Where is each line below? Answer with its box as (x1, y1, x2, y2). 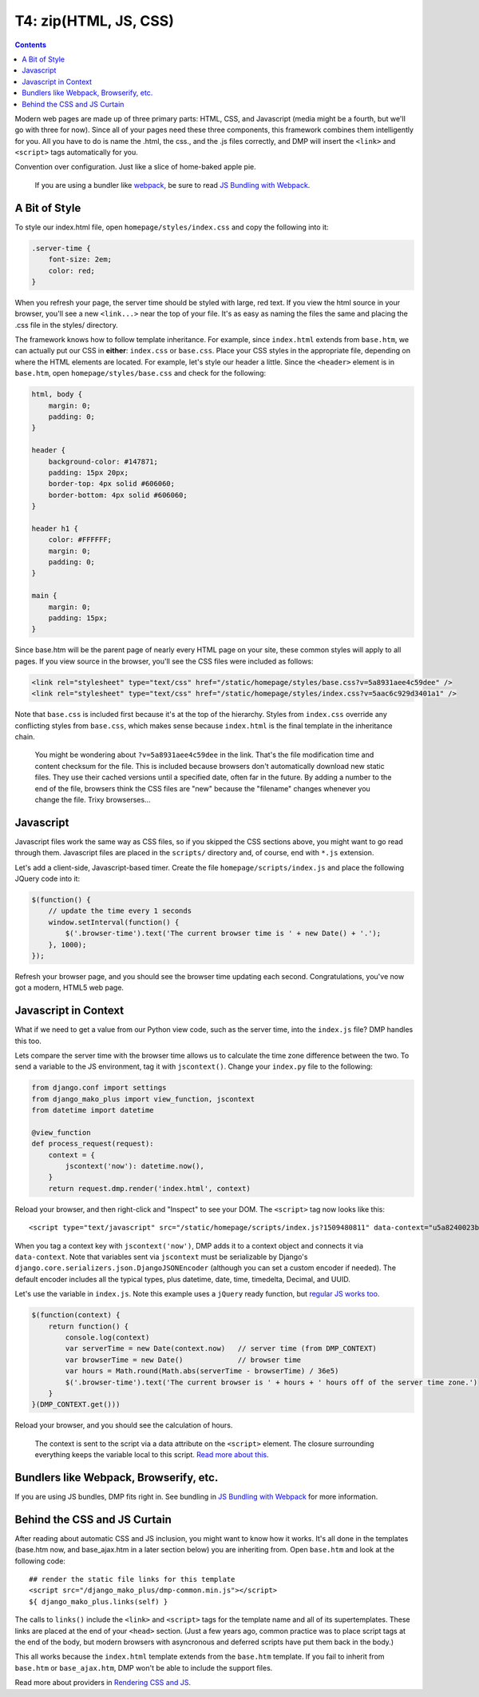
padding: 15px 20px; (48, 468, 129, 477)
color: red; (48, 266, 96, 275)
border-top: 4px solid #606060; (48, 480, 176, 488)
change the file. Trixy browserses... (34, 795, 151, 804)
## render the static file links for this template (29, 1575, 236, 1584)
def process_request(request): (31, 1139, 155, 1149)
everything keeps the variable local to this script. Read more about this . (34, 1450, 269, 1460)
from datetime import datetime (31, 1105, 155, 1115)
